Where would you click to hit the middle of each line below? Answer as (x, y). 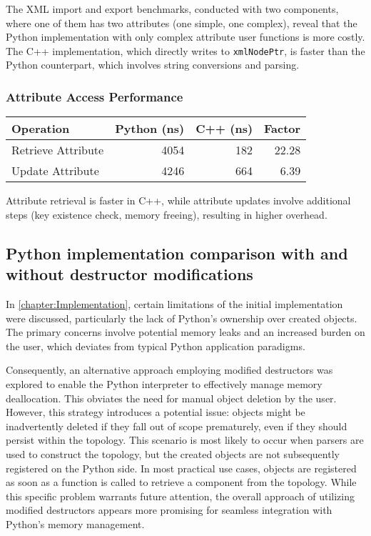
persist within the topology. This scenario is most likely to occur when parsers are (185, 440)
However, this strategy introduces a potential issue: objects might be (156, 412)
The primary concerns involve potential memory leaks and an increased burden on (185, 332)
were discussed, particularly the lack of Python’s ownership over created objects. (182, 318)
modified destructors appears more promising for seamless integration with (169, 510)
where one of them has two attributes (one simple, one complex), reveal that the (182, 23)
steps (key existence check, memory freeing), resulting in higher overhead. (167, 214)
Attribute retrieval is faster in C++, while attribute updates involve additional (178, 200)
